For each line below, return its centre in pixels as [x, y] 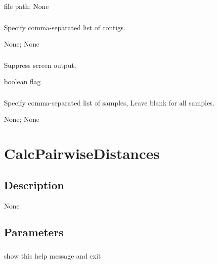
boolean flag [22, 81]
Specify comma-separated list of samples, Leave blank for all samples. [109, 102]
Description [34, 185]
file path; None [26, 6]
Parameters [34, 232]
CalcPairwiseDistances [82, 153]
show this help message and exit [53, 255]
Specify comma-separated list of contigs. [65, 27]
